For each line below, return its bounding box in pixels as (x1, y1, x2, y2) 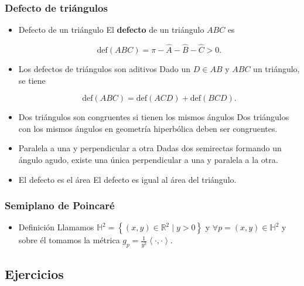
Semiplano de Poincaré (5, 198, 115, 213)
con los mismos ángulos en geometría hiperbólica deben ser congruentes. (18, 122, 278, 134)
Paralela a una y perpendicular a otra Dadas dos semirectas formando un (18, 142, 282, 154)
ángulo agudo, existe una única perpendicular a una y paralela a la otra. (18, 154, 278, 165)
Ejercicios (5, 264, 64, 282)
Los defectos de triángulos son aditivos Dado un (18, 63, 191, 75)
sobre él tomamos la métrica (18, 234, 120, 246)
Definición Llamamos (18, 221, 94, 233)
